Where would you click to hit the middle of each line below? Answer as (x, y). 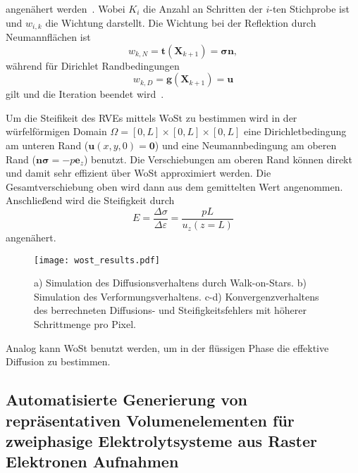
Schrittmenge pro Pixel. (85, 324)
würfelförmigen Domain (56, 131)
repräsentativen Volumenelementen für (150, 420)
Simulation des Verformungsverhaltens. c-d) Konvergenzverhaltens (177, 296)
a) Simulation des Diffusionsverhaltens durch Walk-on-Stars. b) (170, 283)
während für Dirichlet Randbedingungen (93, 65)
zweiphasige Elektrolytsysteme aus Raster (161, 441)
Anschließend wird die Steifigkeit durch (90, 200)
